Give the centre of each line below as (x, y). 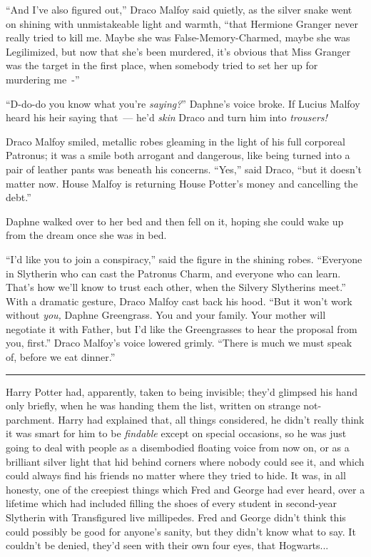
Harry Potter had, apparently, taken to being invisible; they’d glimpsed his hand (182, 391)
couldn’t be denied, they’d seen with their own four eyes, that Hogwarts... (167, 545)
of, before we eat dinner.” (61, 357)
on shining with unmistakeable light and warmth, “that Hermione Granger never (182, 23)
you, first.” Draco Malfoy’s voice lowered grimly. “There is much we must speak (179, 343)
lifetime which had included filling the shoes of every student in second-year (171, 503)
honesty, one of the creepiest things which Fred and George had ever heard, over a (185, 489)
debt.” (19, 197)
